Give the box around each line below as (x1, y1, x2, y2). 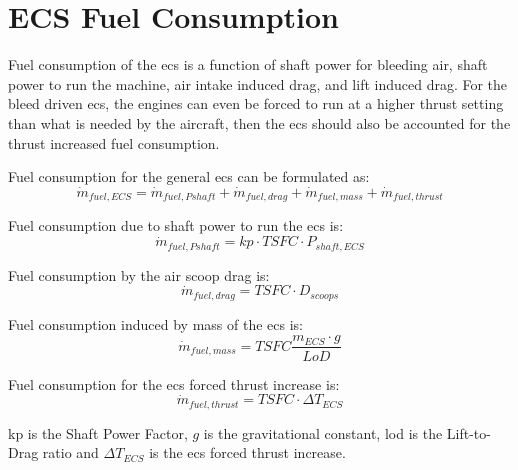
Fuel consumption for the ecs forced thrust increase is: (8, 373, 340, 394)
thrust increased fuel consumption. (8, 132, 220, 153)
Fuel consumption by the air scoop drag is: (8, 264, 270, 285)
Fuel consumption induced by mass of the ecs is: (8, 313, 303, 334)
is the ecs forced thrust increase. (149, 442, 346, 463)
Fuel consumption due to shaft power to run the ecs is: (8, 215, 344, 236)
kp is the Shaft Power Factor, (8, 422, 188, 443)
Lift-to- (446, 422, 491, 443)
